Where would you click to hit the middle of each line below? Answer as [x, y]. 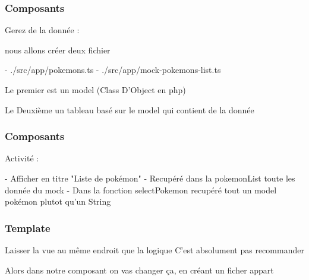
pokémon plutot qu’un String [58, 201]
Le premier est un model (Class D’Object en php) [95, 90]
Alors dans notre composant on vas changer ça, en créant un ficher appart [139, 270]
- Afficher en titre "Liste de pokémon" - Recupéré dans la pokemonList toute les [150, 178]
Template [28, 227]
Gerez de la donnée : [42, 30]
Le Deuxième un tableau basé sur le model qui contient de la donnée [130, 109]
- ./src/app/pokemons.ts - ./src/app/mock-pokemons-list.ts [113, 70]
